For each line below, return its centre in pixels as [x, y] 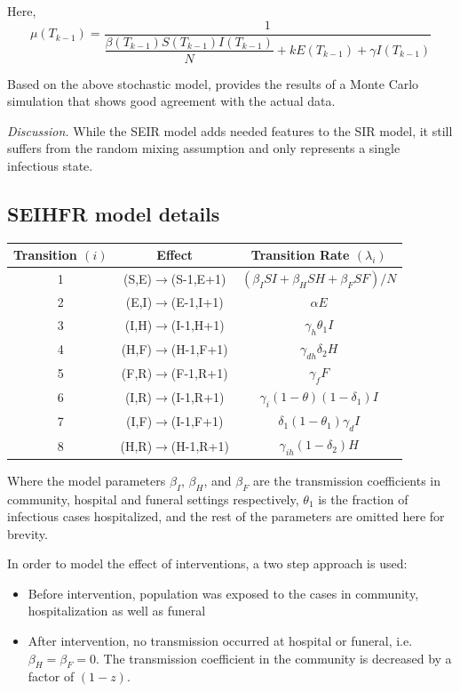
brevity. [28, 533]
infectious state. [50, 165]
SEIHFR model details [114, 213]
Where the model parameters [87, 480]
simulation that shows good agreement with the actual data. [171, 101]
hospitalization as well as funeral [117, 611]
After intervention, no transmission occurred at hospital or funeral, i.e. [220, 641]
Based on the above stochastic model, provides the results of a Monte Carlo [213, 83]
